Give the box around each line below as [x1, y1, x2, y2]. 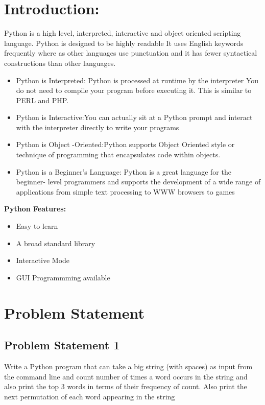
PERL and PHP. [16, 94, 69, 105]
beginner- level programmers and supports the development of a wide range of [16, 176, 261, 187]
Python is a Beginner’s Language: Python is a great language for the [16, 166, 231, 177]
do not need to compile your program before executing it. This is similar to [16, 85, 252, 96]
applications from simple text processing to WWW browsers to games [16, 186, 235, 197]
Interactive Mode [16, 255, 70, 266]
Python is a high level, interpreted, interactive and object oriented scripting [4, 28, 241, 38]
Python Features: [4, 203, 66, 214]
